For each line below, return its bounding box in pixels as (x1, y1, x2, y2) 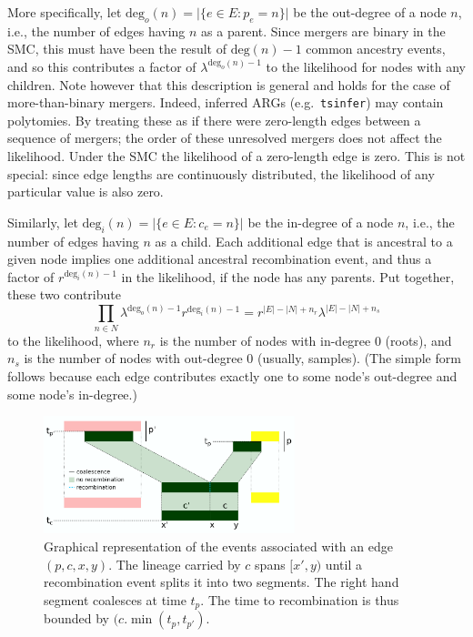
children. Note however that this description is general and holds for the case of (7, 75, 450, 94)
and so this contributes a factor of (7, 56, 196, 76)
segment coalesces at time (44, 590, 186, 609)
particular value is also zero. (7, 182, 164, 201)
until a (325, 554, 362, 573)
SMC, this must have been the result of (7, 39, 226, 58)
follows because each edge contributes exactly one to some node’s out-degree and (7, 366, 458, 385)
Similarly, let (7, 212, 78, 231)
